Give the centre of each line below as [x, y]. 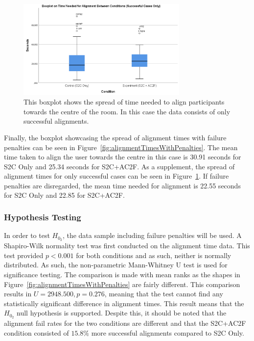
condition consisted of [36, 332]
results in [18, 294]
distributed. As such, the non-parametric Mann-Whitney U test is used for [116, 265]
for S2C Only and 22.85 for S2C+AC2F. [64, 195]
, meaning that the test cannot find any [164, 294]
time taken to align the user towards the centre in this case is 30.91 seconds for [123, 157]
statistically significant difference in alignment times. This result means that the [124, 303]
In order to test [27, 235]
